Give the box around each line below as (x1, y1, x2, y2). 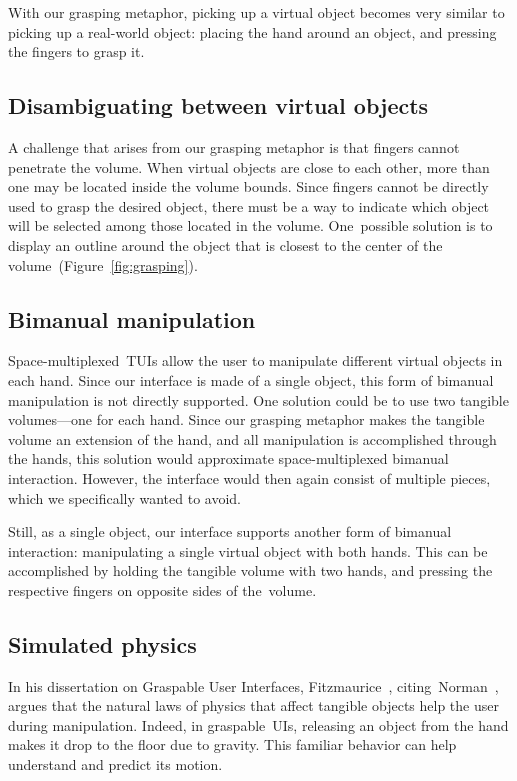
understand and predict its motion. (8, 754, 223, 775)
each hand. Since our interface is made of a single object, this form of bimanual (8, 369, 494, 390)
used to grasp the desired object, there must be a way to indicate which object (8, 195, 490, 216)
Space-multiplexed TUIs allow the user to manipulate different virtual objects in (8, 350, 503, 371)
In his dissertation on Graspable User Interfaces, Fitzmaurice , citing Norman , (8, 675, 499, 696)
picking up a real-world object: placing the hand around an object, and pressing (8, 21, 497, 42)
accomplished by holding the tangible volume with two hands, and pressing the (8, 560, 493, 581)
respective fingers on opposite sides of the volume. (8, 579, 317, 600)
